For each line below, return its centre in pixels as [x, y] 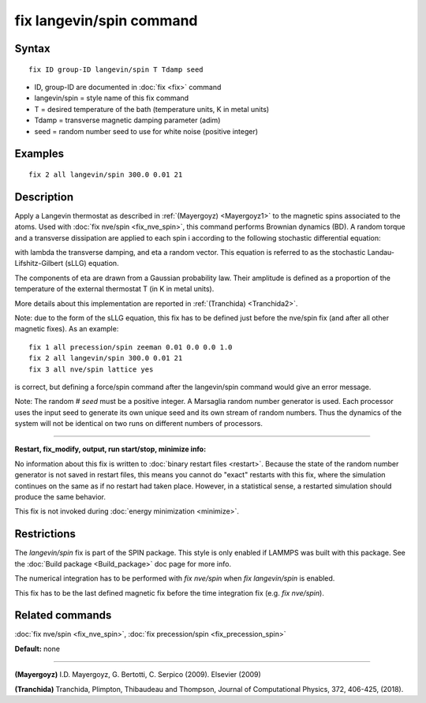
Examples [39, 154]
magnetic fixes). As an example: [67, 329]
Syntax [32, 49]
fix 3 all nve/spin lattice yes [91, 369]
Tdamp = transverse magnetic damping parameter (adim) [127, 120]
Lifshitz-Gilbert [39, 264]
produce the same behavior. [60, 497]
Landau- [381, 252]
